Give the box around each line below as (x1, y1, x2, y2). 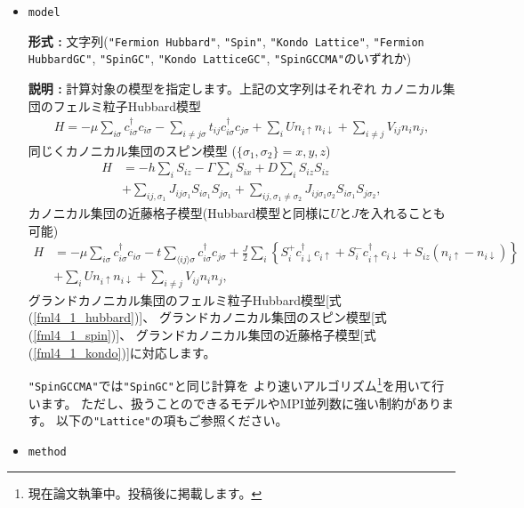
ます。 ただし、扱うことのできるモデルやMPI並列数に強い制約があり (40, 393, 442, 412)
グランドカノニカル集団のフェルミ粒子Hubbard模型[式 (28, 290, 342, 309)
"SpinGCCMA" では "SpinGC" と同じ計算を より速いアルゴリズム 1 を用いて (28, 374, 432, 394)
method (28, 445, 67, 458)
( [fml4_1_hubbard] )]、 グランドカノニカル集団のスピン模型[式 (28, 308, 387, 327)
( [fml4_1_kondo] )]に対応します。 (28, 343, 216, 361)
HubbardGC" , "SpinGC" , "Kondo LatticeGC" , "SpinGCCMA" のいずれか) (28, 49, 412, 68)
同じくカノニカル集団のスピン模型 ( (28, 141, 237, 159)
